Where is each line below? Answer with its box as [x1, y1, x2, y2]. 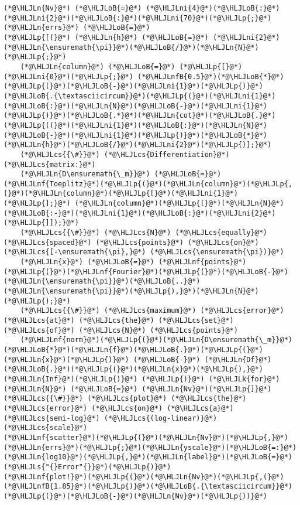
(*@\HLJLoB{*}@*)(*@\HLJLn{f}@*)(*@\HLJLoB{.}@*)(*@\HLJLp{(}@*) [4, 345, 263, 354]
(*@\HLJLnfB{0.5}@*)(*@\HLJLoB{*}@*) [137, 72, 284, 81]
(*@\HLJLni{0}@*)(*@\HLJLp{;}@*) [4, 72, 133, 81]
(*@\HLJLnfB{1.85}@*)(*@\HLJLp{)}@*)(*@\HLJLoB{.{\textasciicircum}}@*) [4, 482, 292, 491]
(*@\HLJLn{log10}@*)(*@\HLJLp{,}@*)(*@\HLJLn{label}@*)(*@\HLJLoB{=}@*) [4, 453, 292, 462]
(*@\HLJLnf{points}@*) [158, 258, 247, 267]
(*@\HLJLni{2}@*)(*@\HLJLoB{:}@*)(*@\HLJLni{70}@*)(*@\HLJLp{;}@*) [4, 13, 272, 22]
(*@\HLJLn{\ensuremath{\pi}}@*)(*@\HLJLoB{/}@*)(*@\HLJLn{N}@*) [4, 43, 259, 52]
